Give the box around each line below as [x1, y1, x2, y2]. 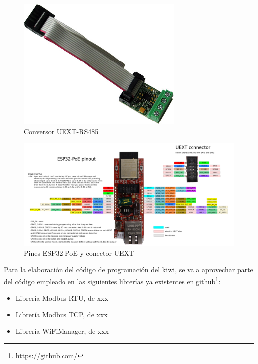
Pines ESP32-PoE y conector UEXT [24, 247, 134, 258]
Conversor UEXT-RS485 [24, 126, 99, 136]
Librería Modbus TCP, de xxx [15, 309, 108, 319]
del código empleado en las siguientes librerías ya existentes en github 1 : [4, 275, 221, 286]
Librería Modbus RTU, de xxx [15, 293, 108, 303]
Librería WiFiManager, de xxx [15, 326, 109, 336]
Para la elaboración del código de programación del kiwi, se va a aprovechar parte [4, 264, 253, 275]
